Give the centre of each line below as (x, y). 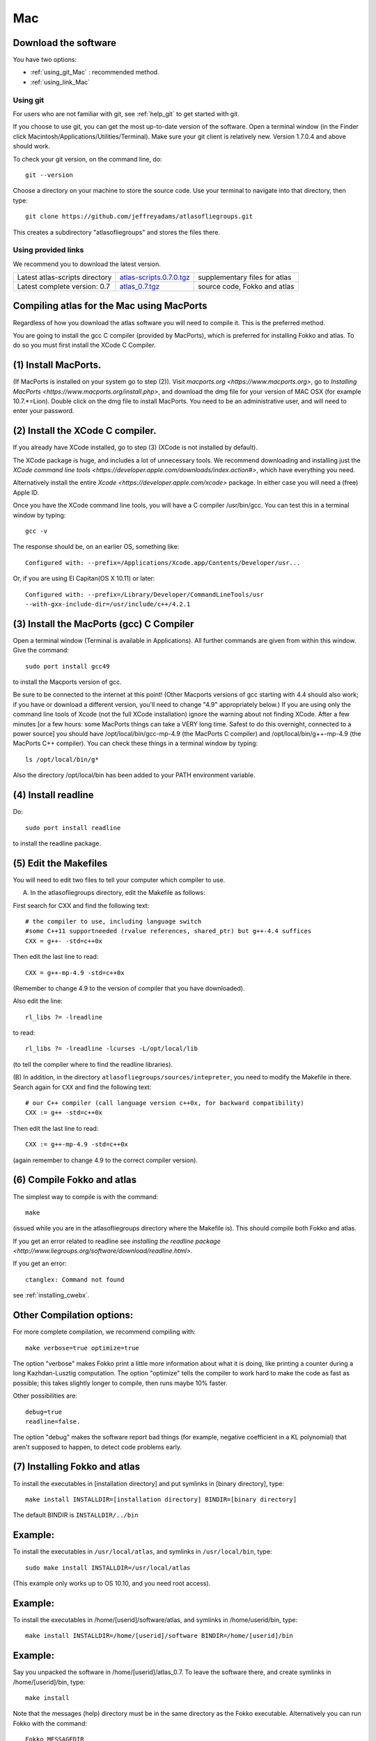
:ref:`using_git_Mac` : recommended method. (95, 72)
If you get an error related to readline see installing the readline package (117, 1241)
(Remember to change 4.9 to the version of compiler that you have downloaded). (129, 988)
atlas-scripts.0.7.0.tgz (155, 277)
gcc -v (37, 531)
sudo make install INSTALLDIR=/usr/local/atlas (108, 1568)
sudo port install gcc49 (68, 666)
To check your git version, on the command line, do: (88, 159)
